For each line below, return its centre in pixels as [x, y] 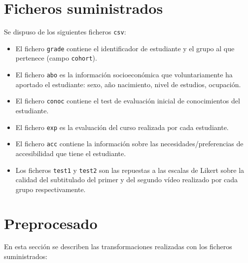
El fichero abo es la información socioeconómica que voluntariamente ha [124, 75]
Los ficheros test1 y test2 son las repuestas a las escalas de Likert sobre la [130, 170]
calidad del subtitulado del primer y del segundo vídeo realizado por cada [127, 180]
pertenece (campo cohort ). [56, 58]
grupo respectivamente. [51, 189]
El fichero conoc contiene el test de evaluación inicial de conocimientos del [128, 101]
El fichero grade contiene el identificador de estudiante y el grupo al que [125, 48]
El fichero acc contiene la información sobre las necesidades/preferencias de [129, 144]
